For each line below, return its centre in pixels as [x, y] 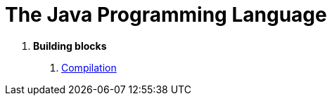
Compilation [89, 67]
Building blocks [70, 46]
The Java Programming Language [166, 15]
